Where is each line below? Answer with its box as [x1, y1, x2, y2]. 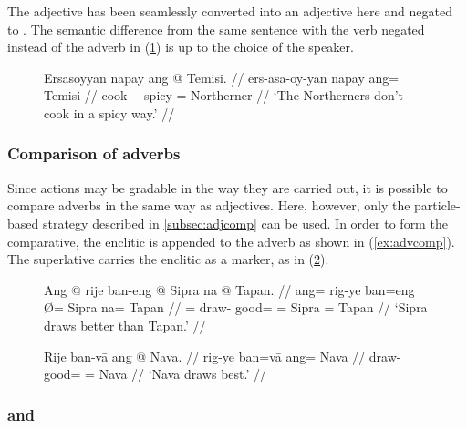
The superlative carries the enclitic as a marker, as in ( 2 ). [7, 250, 329, 269]
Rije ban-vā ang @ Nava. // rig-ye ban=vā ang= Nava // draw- [44, 346, 401, 365]
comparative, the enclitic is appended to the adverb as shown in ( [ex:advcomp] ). [7, 231, 455, 250]
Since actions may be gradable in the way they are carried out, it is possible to [7, 178, 448, 197]
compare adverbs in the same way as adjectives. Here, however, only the [7, 196, 410, 215]
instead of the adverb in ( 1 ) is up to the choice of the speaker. [7, 37, 354, 56]
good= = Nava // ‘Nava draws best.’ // [44, 364, 267, 383]
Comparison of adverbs [7, 142, 181, 165]
